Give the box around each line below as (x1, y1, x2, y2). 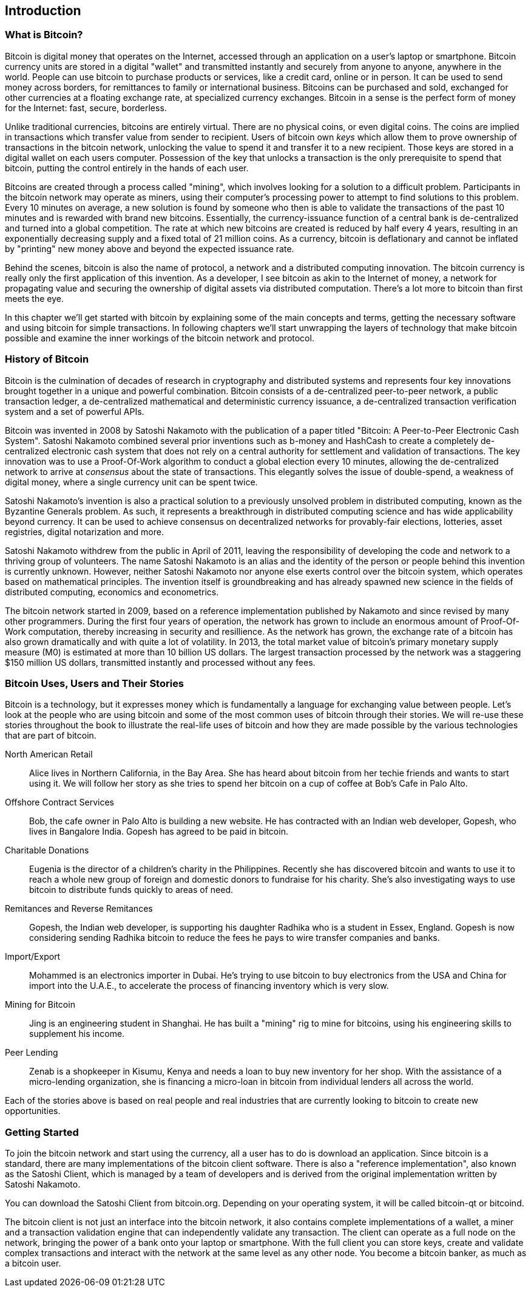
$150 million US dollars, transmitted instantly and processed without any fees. (5, 657, 316, 668)
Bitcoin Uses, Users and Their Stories (5, 677, 184, 689)
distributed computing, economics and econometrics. (5, 586, 219, 597)
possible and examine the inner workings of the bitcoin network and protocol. (5, 332, 314, 343)
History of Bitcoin (5, 353, 89, 366)
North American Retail (5, 749, 93, 760)
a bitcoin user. (5, 1258, 61, 1269)
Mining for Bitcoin (5, 999, 75, 1010)
